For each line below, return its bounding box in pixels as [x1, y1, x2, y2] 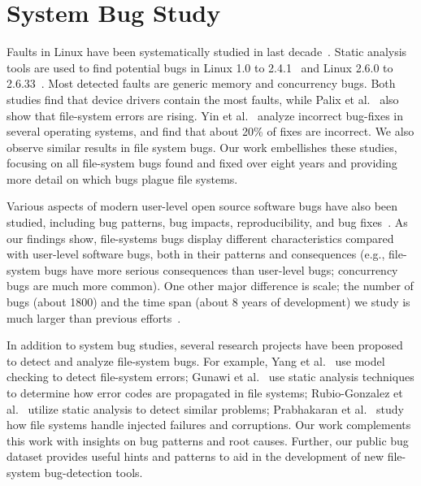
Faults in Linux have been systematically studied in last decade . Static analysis [7, 43, 407, 60]
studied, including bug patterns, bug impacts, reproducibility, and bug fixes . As [7, 214, 408, 231]
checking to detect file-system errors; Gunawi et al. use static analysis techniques [7, 368, 414, 385]
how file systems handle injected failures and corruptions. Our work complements [7, 416, 411, 433]
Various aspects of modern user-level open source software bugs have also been [7, 197, 398, 215]
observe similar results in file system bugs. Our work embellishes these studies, [7, 138, 397, 155]
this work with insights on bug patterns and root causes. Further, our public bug [7, 432, 409, 449]
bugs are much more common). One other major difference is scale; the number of [7, 277, 414, 294]
